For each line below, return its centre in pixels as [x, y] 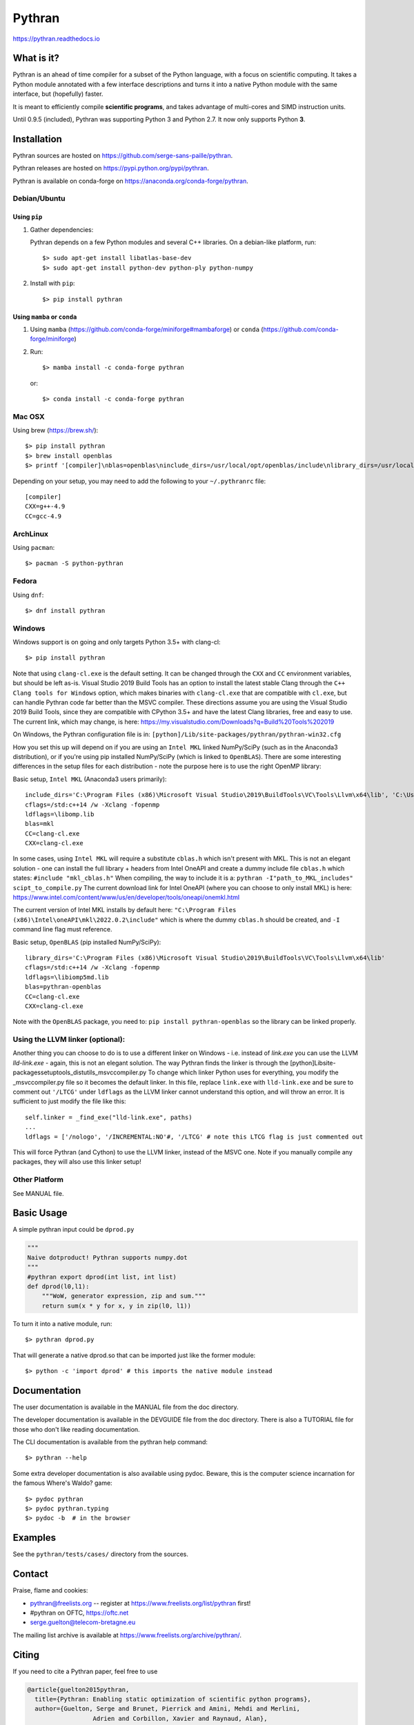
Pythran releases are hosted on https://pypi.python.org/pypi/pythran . [111, 168]
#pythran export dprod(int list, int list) [102, 1277]
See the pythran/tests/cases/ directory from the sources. [101, 1554]
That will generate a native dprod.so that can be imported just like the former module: [134, 1355]
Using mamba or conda [45, 317]
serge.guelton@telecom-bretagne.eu [83, 1622]
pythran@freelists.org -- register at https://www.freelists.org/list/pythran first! [140, 1603]
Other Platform [38, 1180]
